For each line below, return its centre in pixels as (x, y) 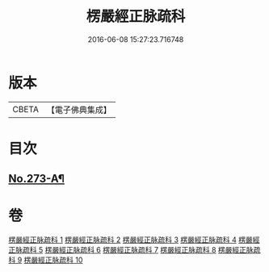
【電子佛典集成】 (79, 110)
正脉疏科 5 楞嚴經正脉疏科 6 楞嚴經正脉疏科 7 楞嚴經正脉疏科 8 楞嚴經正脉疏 (134, 250)
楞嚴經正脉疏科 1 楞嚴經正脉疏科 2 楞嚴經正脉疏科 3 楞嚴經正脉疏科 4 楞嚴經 (134, 240)
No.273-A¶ (36, 179)
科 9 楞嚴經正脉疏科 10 (46, 260)
